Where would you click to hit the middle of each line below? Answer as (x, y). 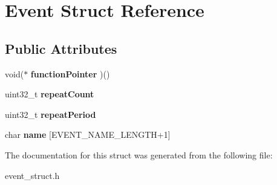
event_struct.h (32, 175)
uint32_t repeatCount (50, 94)
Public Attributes (61, 48)
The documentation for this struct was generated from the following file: (139, 154)
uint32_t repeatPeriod (51, 114)
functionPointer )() (70, 73)
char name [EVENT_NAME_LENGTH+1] (88, 135)
